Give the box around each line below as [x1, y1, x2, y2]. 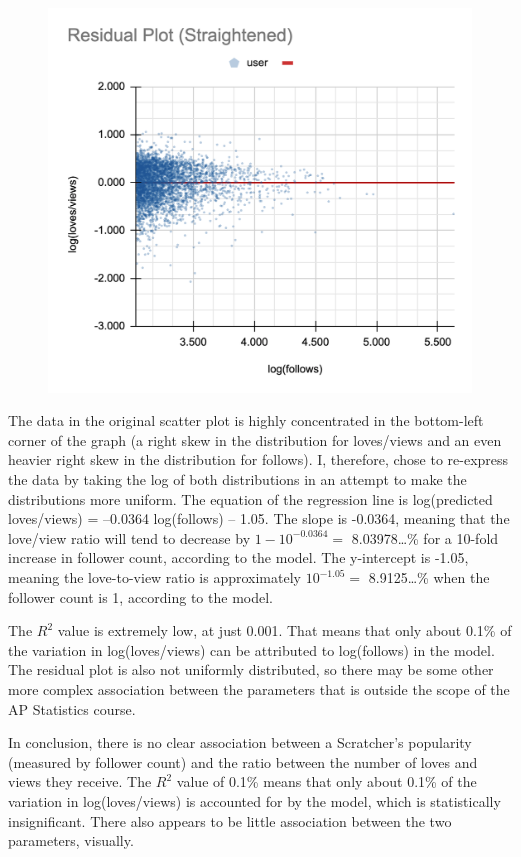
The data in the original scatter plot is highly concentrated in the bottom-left [8, 410, 484, 431]
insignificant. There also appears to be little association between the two [8, 810, 452, 831]
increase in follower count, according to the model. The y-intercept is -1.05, [8, 547, 469, 568]
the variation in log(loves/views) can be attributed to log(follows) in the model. [8, 639, 495, 660]
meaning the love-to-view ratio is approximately [8, 567, 301, 587]
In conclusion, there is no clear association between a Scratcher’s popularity [8, 732, 472, 753]
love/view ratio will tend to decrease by [8, 527, 251, 548]
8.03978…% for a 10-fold [351, 527, 499, 548]
